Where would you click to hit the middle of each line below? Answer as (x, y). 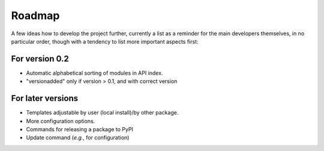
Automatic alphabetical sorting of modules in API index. (94, 73)
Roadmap (35, 16)
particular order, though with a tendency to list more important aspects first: (105, 41)
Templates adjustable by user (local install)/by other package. (102, 113)
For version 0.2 (40, 59)
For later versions (44, 98)
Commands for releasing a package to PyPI (79, 129)
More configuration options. (61, 121)
